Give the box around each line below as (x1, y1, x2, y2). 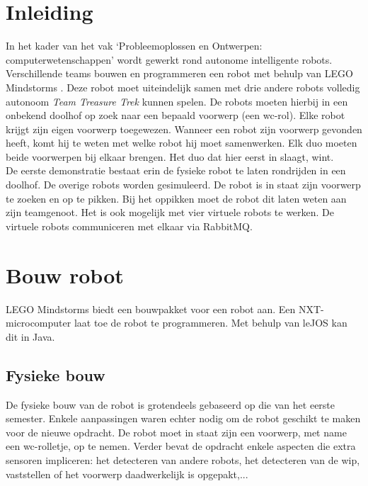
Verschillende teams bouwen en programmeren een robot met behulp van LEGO (6, 66, 353, 81)
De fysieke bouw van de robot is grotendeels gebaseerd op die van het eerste (6, 397, 335, 412)
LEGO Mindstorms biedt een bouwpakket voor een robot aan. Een (6, 301, 296, 316)
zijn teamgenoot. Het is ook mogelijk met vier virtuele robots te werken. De (6, 205, 335, 220)
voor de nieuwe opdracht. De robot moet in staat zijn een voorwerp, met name (6, 424, 347, 439)
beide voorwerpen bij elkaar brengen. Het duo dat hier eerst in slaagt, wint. (6, 149, 334, 164)
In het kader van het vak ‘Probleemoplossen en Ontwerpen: (6, 38, 263, 53)
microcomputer (6, 315, 71, 330)
